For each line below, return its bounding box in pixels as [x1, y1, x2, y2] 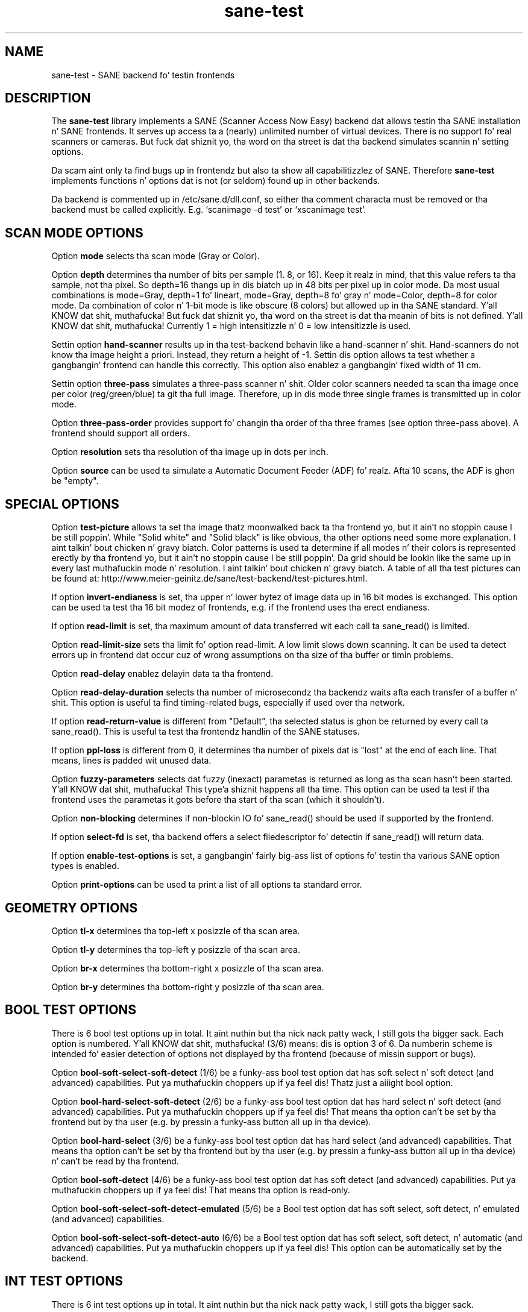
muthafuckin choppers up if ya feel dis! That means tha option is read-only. [51, 1184, 350, 1195]
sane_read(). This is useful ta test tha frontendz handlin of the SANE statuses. [51, 726, 360, 737]
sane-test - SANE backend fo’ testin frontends [51, 69, 235, 80]
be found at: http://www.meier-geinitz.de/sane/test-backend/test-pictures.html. [51, 573, 368, 584]
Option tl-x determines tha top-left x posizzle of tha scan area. [51, 925, 300, 936]
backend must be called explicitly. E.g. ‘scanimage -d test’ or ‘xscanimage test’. [51, 204, 366, 215]
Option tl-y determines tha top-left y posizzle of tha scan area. [51, 944, 301, 955]
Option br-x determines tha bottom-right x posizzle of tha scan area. [51, 962, 324, 973]
